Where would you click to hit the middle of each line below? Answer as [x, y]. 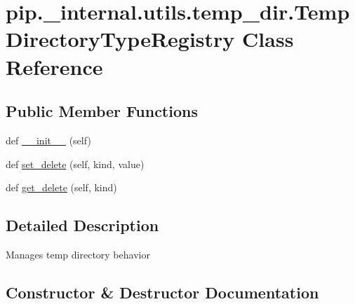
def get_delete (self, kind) [61, 187]
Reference [54, 66]
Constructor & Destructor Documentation [162, 292]
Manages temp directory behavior [78, 254]
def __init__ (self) [48, 140]
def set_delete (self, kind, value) [75, 164]
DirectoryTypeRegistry [120, 39]
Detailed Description [82, 225]
